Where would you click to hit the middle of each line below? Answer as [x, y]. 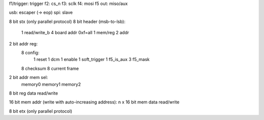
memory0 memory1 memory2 [51, 84]
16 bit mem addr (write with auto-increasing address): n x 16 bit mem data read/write [94, 102]
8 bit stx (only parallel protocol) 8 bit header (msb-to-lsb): [67, 21]
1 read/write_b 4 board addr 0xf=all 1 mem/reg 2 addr [75, 33]
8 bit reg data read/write [33, 93]
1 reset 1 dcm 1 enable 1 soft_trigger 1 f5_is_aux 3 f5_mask [92, 60]
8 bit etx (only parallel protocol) [41, 111]
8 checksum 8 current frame [50, 68]
